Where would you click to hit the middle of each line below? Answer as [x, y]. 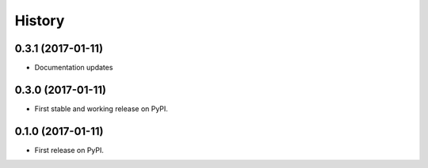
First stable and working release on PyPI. [101, 108]
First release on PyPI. [69, 150]
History [40, 21]
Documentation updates [74, 68]
